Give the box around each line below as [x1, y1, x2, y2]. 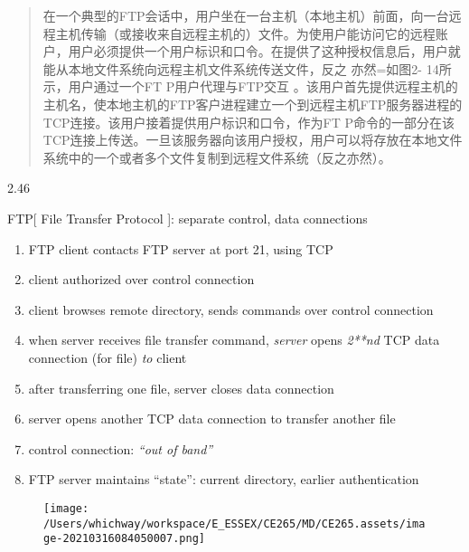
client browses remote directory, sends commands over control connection [28, 300, 434, 319]
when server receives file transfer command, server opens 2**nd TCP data [28, 330, 440, 349]
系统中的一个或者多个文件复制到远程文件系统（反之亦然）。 [42, 148, 391, 167]
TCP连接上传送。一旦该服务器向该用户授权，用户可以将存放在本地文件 [42, 130, 463, 149]
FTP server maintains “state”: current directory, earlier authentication [28, 470, 419, 489]
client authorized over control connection [28, 270, 255, 289]
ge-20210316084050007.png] [43, 532, 205, 546]
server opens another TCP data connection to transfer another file [28, 409, 396, 428]
